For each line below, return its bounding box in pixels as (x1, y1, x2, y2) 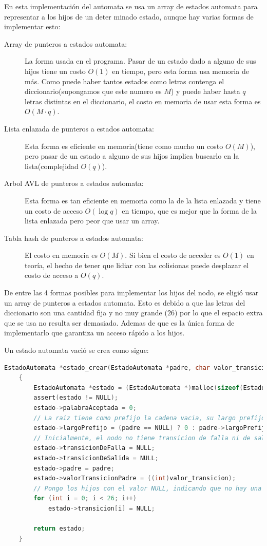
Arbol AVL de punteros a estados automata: (4, 178, 144, 189)
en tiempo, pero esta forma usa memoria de (112, 65, 249, 76)
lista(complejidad (25, 160, 79, 171)
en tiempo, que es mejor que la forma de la (122, 205, 257, 216)
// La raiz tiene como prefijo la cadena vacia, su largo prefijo (33, 414, 265, 422)
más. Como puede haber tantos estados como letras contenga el (25, 76, 224, 86)
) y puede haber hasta (171, 86, 240, 97)
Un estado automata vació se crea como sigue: (4, 345, 149, 355)
